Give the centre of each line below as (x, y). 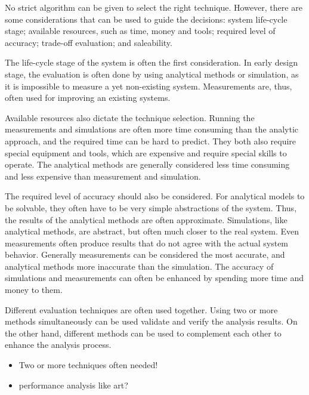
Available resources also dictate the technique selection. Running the (130, 117)
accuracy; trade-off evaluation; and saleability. (89, 42)
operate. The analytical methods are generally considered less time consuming (147, 164)
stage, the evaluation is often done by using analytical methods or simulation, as (152, 74)
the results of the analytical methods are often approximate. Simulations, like (146, 219)
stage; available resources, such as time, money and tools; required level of (140, 31)
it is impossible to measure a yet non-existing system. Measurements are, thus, (149, 86)
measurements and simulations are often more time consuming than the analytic (152, 129)
